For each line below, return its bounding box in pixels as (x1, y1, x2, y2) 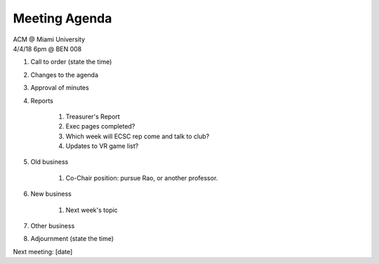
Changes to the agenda (30, 70, 98, 79)
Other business (30, 222, 75, 230)
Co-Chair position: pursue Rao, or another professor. (65, 173, 218, 182)
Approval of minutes (30, 84, 89, 92)
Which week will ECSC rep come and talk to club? (65, 132, 210, 140)
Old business (30, 158, 69, 166)
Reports (30, 96, 54, 105)
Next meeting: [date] (13, 247, 73, 256)
